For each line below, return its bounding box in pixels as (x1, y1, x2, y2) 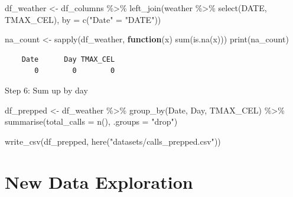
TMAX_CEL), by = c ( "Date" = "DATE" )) (5, 13, 161, 25)
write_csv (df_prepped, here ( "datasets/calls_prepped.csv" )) (5, 135, 221, 147)
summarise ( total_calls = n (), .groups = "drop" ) (5, 115, 178, 128)
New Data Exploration (5, 169, 193, 193)
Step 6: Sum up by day (5, 84, 88, 96)
